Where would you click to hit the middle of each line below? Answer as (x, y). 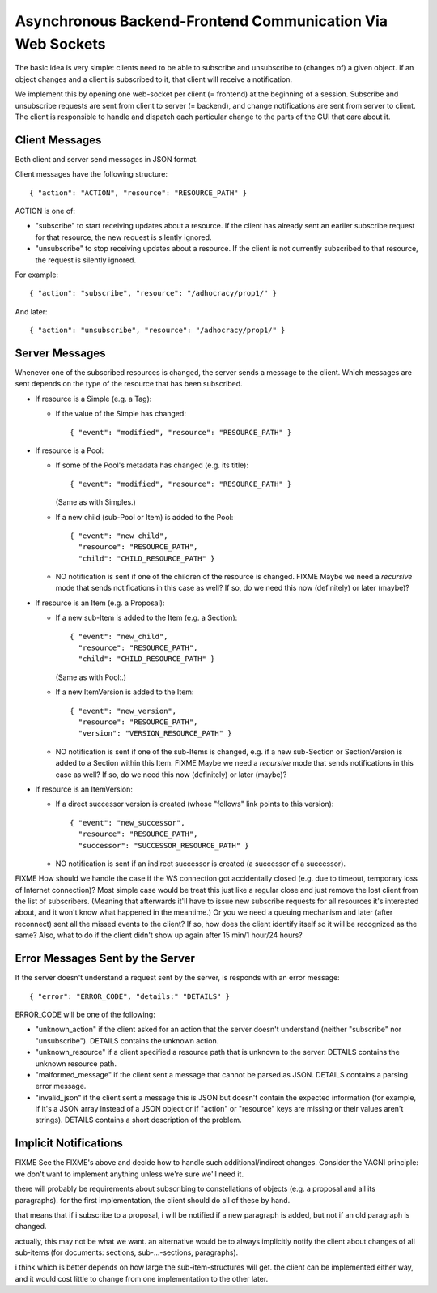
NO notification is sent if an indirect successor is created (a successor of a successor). (201, 864)
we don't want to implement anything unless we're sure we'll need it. (129, 1174)
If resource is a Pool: (70, 450)
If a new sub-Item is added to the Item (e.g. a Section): (146, 618)
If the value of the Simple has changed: (121, 414)
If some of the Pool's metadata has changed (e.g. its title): (152, 465)
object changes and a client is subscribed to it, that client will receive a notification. (154, 79)
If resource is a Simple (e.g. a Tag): (93, 399)
